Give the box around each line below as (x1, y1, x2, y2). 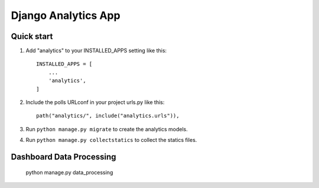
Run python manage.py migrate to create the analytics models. (25, 125, 188, 132)
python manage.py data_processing (25, 168, 113, 176)
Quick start (11, 31, 53, 41)
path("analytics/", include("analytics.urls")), (36, 112, 180, 119)
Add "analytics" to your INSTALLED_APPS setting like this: (25, 47, 167, 54)
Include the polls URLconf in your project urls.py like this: (25, 99, 165, 106)
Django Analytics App (11, 9, 121, 22)
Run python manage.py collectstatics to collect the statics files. (25, 137, 197, 144)
